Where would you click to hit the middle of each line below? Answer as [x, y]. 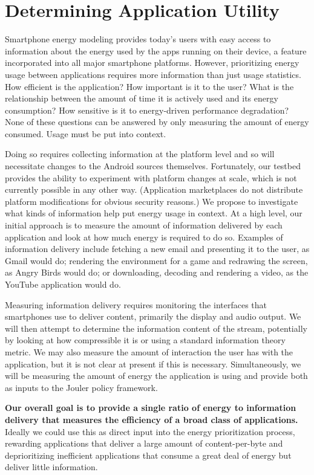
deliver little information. [51, 467]
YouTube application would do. [63, 284]
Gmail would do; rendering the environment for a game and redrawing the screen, [156, 260]
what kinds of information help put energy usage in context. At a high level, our [154, 213]
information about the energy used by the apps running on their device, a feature [156, 50]
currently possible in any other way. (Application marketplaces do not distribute [154, 189]
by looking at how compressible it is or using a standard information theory [145, 340]
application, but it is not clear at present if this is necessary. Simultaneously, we [153, 364]
